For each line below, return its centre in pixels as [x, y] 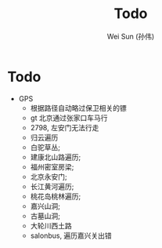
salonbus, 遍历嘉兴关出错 [71, 235]
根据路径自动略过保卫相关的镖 [78, 108]
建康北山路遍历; [56, 157]
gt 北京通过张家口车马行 [69, 118]
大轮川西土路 [51, 225]
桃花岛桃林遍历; [56, 196]
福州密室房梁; [52, 166]
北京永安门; [49, 177]
